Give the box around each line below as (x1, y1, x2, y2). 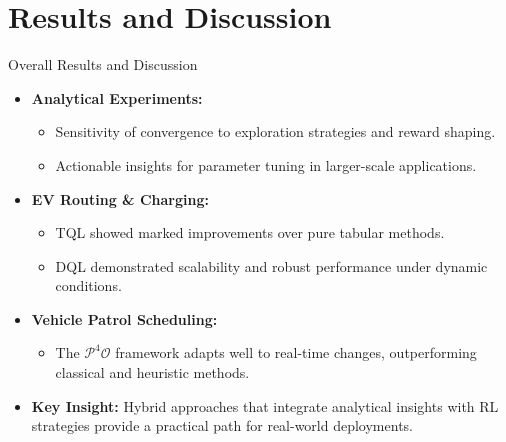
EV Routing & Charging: (31, 188, 209, 209)
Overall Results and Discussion (8, 54, 198, 75)
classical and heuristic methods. (55, 362, 250, 383)
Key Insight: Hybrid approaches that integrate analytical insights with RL (31, 395, 499, 416)
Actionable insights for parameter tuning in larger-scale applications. (55, 154, 477, 175)
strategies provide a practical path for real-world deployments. (31, 415, 413, 436)
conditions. (55, 275, 122, 296)
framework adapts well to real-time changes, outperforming (115, 342, 477, 363)
